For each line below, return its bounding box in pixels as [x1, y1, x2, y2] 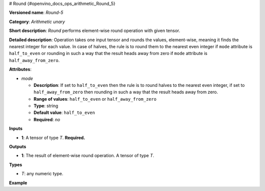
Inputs [9, 126, 23, 132]
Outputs [9, 144, 26, 150]
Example [9, 180, 27, 186]
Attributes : [9, 66, 32, 72]
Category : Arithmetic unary [9, 19, 65, 25]
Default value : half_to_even [33, 109, 95, 115]
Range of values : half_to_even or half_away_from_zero [33, 96, 157, 102]
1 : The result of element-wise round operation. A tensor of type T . [21, 153, 155, 159]
